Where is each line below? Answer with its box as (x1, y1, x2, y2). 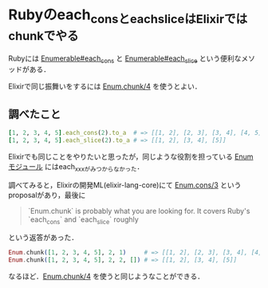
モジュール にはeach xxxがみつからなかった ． (8, 161, 144, 173)
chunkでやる (8, 28, 79, 43)
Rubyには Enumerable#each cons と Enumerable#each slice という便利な (8, 53, 242, 65)
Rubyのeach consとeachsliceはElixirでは (8, 6, 248, 26)
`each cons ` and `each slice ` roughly (27, 215, 140, 226)
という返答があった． (8, 233, 78, 243)
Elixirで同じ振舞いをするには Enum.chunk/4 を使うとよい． (8, 81, 202, 91)
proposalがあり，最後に (8, 190, 86, 199)
